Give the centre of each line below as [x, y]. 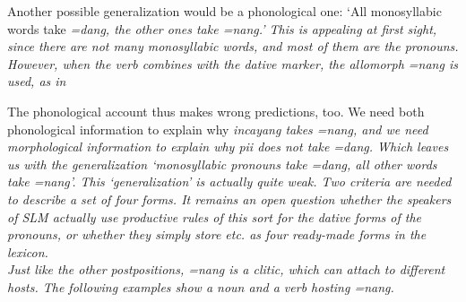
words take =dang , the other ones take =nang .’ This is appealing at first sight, [222, 28]
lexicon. [28, 251]
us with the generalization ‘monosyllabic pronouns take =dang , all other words [222, 164]
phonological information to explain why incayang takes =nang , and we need [218, 129]
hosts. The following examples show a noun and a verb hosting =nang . [201, 286]
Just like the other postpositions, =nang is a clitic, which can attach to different [226, 269]
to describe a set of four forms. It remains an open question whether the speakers [229, 198]
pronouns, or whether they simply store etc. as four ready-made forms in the [217, 234]
